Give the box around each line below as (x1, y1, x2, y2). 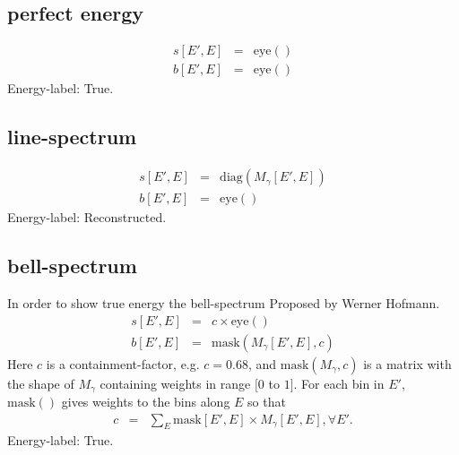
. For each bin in (293, 373, 385, 392)
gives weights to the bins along (61, 392, 230, 411)
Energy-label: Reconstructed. (7, 208, 167, 227)
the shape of (7, 373, 74, 392)
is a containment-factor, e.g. (46, 354, 200, 373)
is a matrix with (363, 354, 452, 373)
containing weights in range (100, 373, 251, 392)
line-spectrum (7, 123, 137, 150)
